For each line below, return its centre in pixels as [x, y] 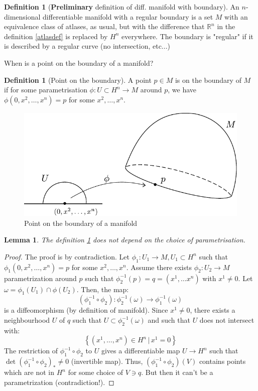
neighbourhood [27, 320]
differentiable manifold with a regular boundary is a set [128, 16]
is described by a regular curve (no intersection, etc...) [87, 46]
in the [226, 26]
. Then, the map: [103, 289]
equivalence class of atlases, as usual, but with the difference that [104, 26]
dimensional [22, 16]
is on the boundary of [208, 80]
